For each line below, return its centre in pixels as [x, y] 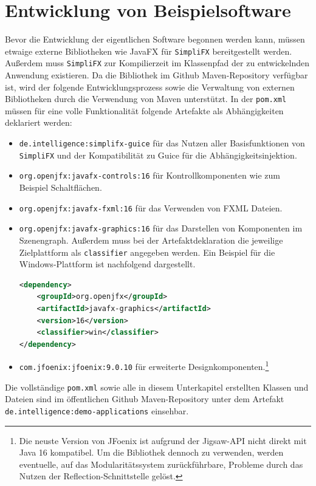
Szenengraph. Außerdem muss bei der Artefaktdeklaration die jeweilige [151, 240]
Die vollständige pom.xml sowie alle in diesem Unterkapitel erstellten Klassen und [157, 387]
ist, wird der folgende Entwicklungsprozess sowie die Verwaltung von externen [150, 87]
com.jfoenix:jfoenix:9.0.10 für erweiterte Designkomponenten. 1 [144, 365]
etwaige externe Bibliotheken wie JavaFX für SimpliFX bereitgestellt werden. [149, 51]
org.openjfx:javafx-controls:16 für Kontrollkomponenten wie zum [149, 175]
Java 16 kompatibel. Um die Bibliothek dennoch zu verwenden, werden [151, 452]
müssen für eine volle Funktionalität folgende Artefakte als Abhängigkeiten [144, 110]
